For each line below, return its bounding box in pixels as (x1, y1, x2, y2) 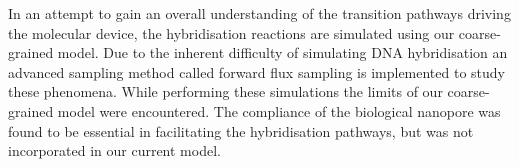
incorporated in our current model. (8, 140, 221, 161)
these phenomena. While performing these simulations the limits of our (8, 81, 443, 102)
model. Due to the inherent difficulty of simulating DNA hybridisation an (57, 42, 508, 63)
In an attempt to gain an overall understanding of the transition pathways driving (8, 3, 511, 23)
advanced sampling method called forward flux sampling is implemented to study (8, 61, 506, 82)
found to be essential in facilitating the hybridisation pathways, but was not (8, 120, 474, 141)
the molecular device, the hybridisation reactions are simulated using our (8, 22, 455, 43)
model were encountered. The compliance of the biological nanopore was (57, 100, 501, 121)
